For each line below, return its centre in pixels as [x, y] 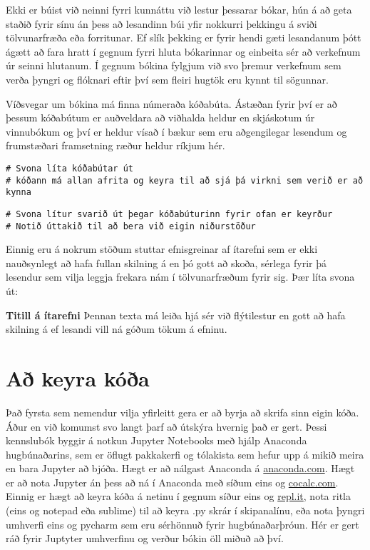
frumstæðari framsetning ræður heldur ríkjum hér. [115, 145]
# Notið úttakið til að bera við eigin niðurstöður [131, 226]
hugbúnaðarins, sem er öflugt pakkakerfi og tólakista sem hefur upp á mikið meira [185, 454]
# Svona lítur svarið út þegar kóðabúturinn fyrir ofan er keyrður [169, 214]
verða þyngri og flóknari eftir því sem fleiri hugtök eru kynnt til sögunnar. [167, 79]
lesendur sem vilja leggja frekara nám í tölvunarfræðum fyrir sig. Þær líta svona [180, 277]
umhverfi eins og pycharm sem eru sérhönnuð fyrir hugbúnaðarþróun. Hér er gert [183, 524]
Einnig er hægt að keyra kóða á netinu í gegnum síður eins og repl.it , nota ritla [178, 496]
